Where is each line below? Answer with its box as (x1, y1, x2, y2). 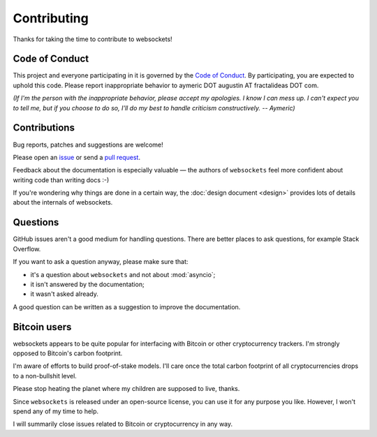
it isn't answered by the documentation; (30, 280, 145, 288)
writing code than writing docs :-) (13, 175, 110, 184)
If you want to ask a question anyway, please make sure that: (13, 258, 188, 266)
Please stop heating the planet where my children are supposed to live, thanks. (13, 385, 240, 393)
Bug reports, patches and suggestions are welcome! (13, 140, 163, 149)
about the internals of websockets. (13, 198, 113, 207)
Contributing (13, 10, 89, 26)
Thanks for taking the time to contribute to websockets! (13, 35, 172, 43)
